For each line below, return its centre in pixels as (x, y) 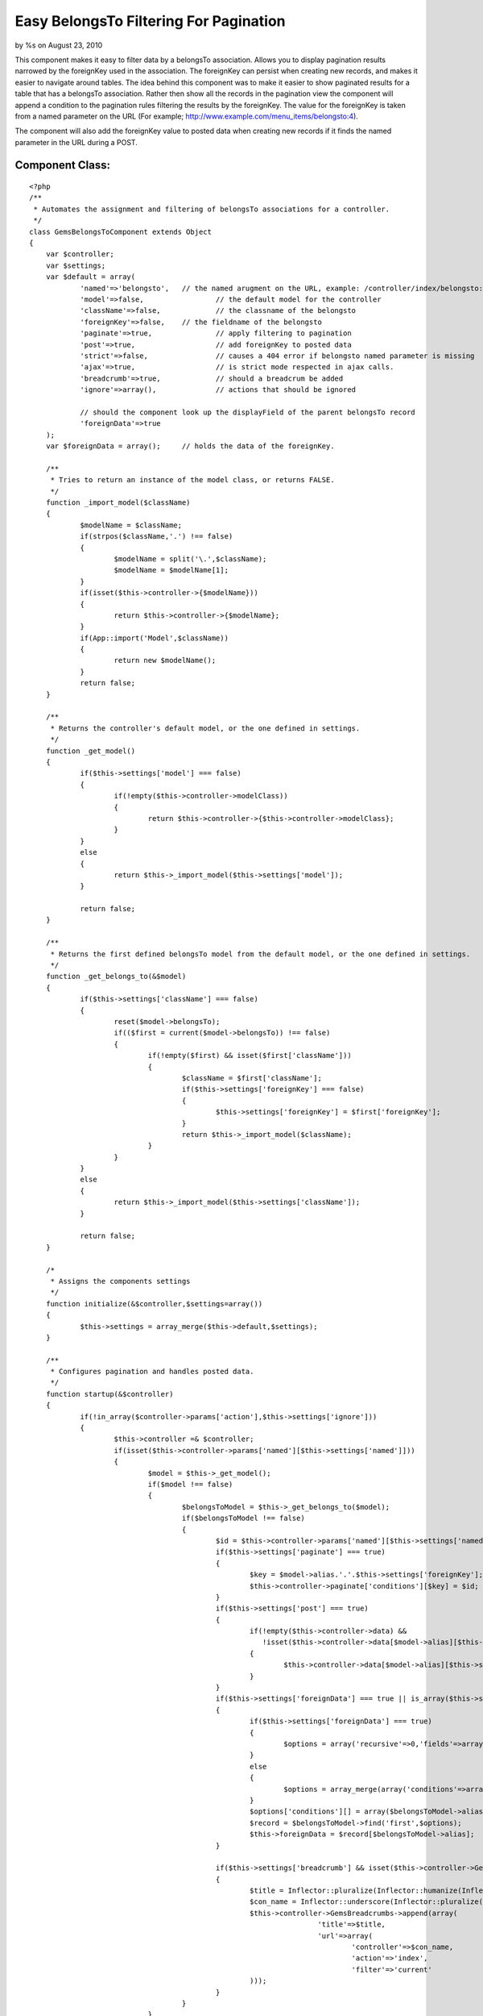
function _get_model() (91, 751)
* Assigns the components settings (120, 1281)
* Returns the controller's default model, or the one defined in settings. (205, 728)
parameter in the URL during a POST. (76, 142)
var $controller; (80, 254)
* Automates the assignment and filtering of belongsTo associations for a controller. (212, 209)
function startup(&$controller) (109, 1394)
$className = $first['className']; (252, 1078)
